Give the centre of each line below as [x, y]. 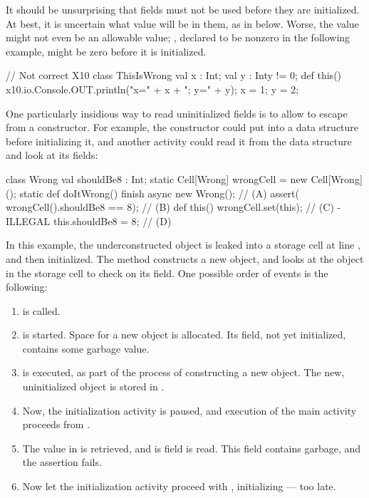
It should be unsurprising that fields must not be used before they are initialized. [183, 9]
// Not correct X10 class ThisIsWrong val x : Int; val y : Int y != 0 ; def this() [174, 75]
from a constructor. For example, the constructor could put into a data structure [182, 127]
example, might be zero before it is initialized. [106, 51]
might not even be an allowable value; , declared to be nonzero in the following [178, 37]
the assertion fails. [62, 462]
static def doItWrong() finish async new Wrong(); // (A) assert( [159, 193]
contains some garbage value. [86, 348]
